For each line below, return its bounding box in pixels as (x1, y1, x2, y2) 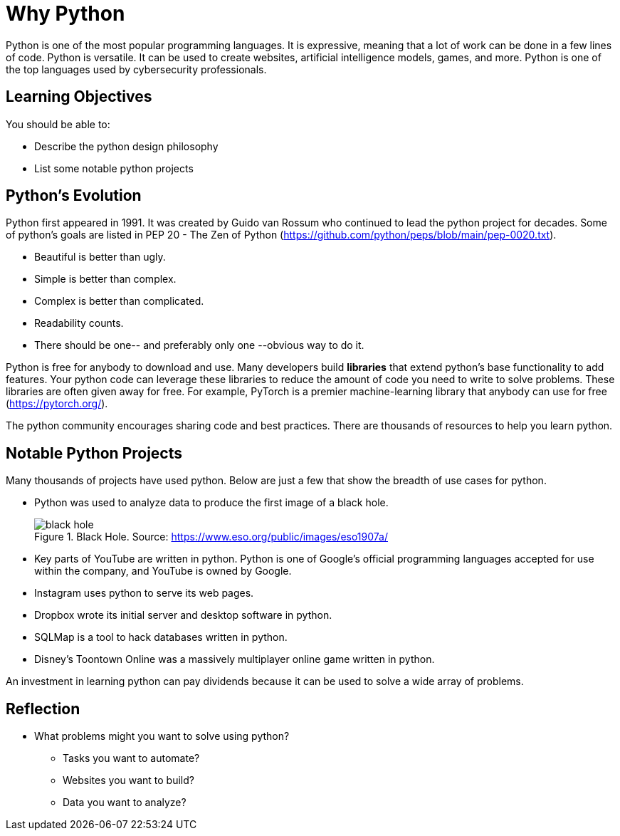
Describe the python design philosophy (34, 140, 219, 152)
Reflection (6, 699, 80, 718)
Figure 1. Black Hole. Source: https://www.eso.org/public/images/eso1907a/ (34, 531, 388, 543)
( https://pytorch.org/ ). (6, 397, 108, 410)
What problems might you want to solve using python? (34, 730, 290, 743)
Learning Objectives (6, 88, 152, 106)
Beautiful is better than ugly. (34, 251, 166, 263)
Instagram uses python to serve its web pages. (34, 587, 254, 600)
